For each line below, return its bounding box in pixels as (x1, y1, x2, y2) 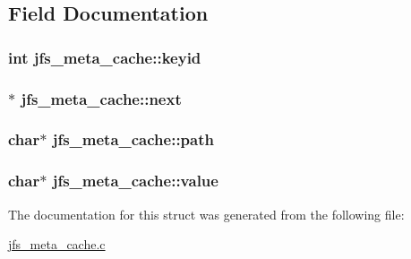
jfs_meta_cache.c (8, 235, 106, 254)
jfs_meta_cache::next (21, 87, 182, 109)
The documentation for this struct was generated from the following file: (8, 204, 405, 223)
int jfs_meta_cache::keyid (8, 46, 201, 68)
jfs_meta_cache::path (52, 128, 214, 151)
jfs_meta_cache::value (52, 169, 218, 192)
